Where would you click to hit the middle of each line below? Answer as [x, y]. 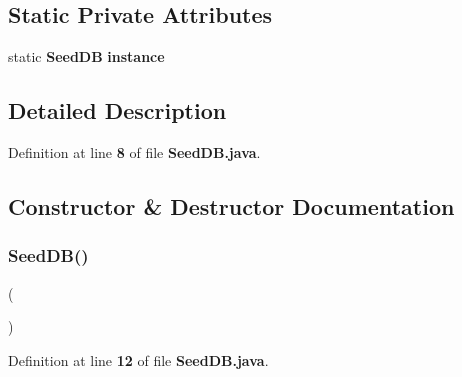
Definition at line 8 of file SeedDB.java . [134, 152]
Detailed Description [117, 110]
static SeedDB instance [86, 56]
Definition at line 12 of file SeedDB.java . [138, 359]
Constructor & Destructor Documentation [231, 205]
